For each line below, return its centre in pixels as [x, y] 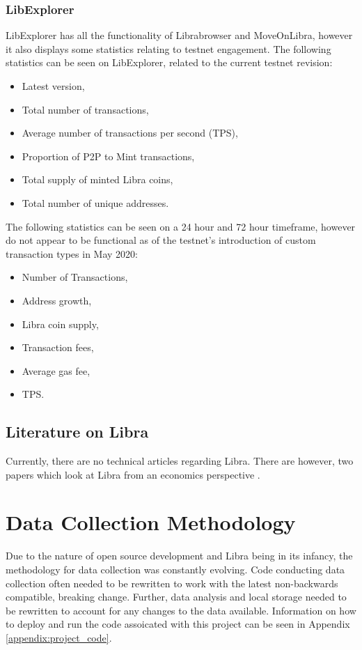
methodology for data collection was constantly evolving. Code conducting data [175, 570]
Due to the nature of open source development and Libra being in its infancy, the [179, 556]
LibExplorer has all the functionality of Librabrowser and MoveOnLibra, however [179, 35]
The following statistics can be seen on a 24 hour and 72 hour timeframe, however [181, 226]
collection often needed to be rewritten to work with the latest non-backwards [172, 583]
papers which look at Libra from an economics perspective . [133, 474]
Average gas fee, [56, 370]
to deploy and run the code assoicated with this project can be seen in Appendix [178, 624]
